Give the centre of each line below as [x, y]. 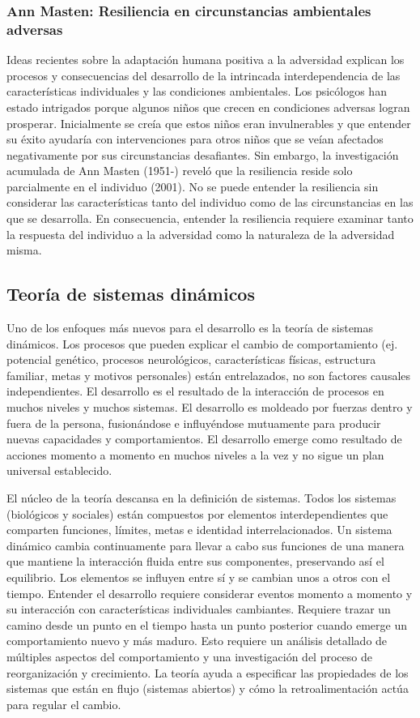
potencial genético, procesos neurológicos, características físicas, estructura [191, 359]
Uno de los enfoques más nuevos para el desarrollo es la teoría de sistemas [190, 328]
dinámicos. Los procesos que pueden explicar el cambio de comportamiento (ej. [202, 343]
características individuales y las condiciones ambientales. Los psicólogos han [197, 91]
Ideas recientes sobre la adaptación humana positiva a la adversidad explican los [206, 60]
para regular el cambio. [64, 704]
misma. [24, 250]
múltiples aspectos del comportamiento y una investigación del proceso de [189, 656]
